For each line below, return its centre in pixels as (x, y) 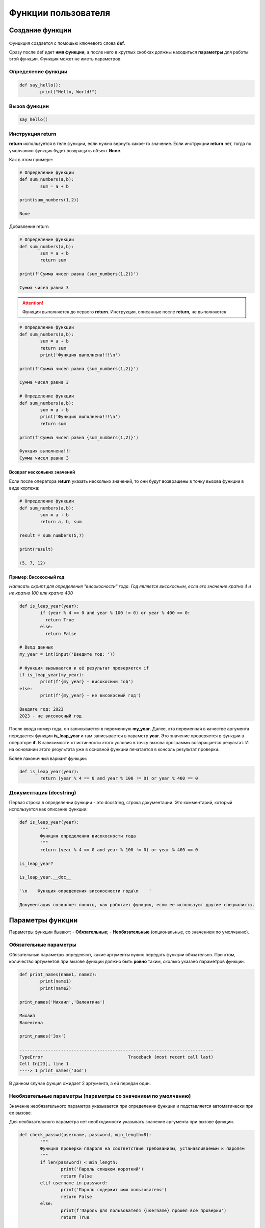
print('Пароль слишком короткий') (102, 1169)
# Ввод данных (36, 647)
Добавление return (29, 226)
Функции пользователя (60, 13)
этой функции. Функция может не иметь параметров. (66, 59)
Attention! (33, 303)
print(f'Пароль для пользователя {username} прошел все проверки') (144, 1210)
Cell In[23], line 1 (44, 1064)
